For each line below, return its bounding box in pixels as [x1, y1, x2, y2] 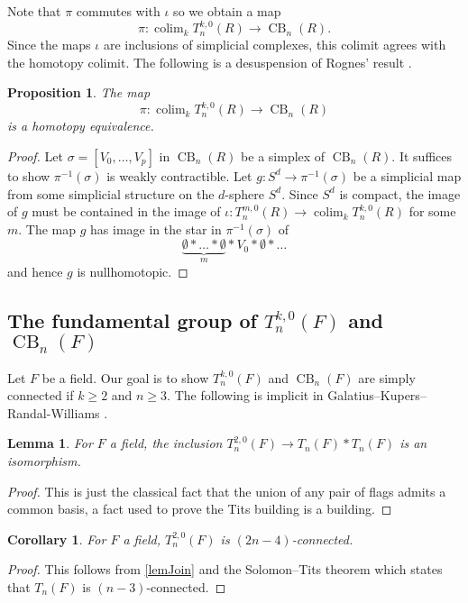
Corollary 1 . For [7, 529, 106, 548]
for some [408, 202, 456, 221]
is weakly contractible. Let [106, 166, 252, 185]
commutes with [76, 2, 161, 20]
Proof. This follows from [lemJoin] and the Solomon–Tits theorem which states [7, 560, 443, 579]
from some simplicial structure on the [7, 184, 215, 203]
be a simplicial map [353, 166, 462, 185]
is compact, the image [339, 184, 461, 203]
